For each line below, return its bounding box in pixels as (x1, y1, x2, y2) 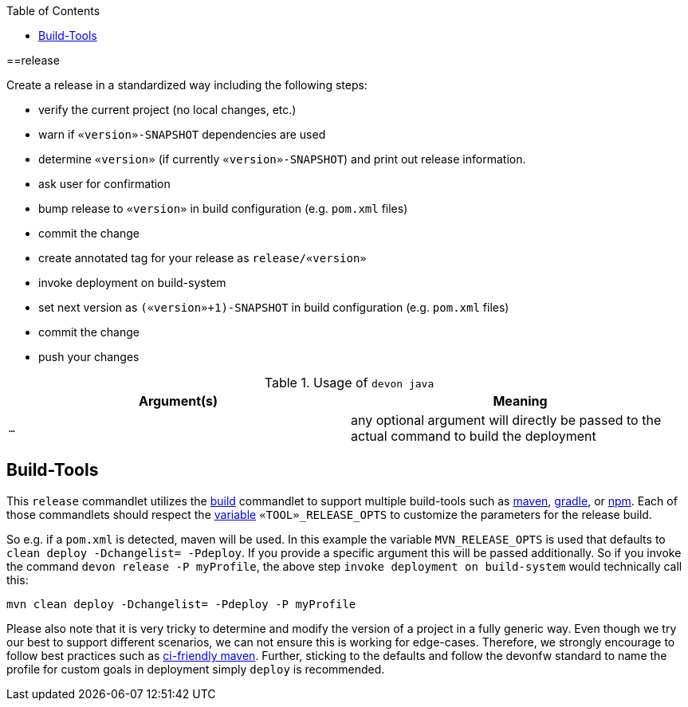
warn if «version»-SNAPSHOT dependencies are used (38, 128, 326, 141)
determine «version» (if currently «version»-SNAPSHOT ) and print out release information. (38, 152, 526, 166)
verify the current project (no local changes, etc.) (38, 103, 297, 116)
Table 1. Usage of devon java (264, 375, 434, 391)
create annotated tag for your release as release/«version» (38, 251, 367, 265)
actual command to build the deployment (351, 428, 596, 444)
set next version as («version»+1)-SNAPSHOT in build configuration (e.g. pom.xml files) (38, 300, 509, 314)
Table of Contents (6, 4, 100, 18)
